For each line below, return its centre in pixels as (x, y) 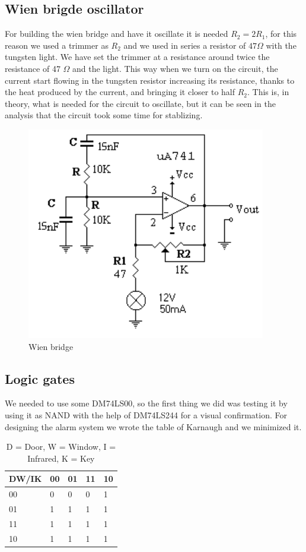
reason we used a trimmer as (57, 45)
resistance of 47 (33, 68)
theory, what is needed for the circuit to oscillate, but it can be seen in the (140, 103)
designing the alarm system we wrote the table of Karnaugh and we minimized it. (153, 426)
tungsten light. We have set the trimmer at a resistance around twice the (137, 57)
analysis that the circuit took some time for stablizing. (104, 115)
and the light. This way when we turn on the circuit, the (175, 68)
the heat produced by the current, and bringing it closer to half (120, 92)
